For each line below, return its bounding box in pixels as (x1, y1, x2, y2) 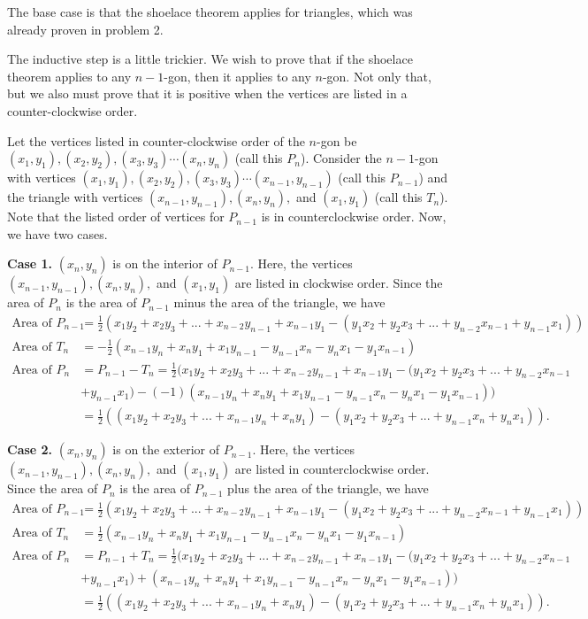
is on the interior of (112, 254, 218, 273)
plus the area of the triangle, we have (227, 479, 429, 498)
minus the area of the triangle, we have (173, 293, 386, 312)
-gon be (317, 131, 357, 150)
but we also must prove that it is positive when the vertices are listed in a (7, 84, 408, 103)
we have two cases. (7, 224, 108, 243)
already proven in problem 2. (7, 19, 164, 38)
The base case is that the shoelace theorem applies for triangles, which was (7, 3, 413, 20)
